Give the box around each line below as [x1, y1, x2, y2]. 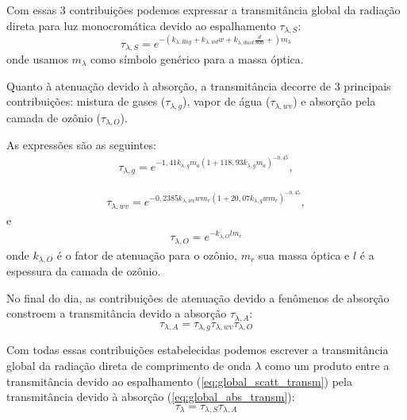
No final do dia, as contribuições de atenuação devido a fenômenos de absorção [6, 289, 390, 306]
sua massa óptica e [258, 246, 350, 263]
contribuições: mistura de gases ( [6, 93, 166, 110]
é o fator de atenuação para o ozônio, [56, 246, 237, 263]
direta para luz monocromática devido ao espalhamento [6, 17, 276, 33]
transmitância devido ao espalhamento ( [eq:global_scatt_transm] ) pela [6, 372, 352, 389]
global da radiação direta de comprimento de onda [6, 356, 251, 373]
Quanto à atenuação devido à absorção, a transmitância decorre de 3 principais [6, 77, 391, 94]
